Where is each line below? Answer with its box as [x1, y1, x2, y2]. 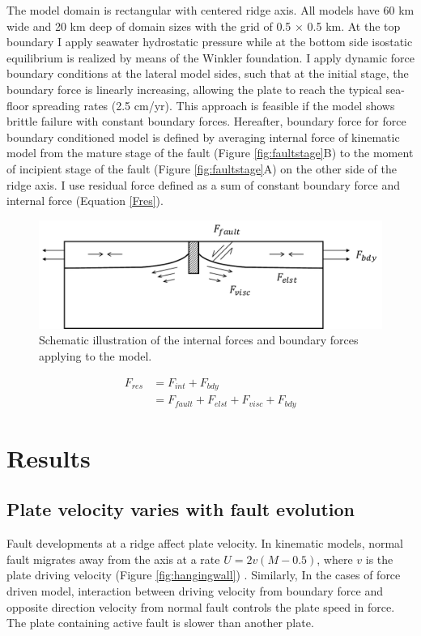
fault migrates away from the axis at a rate [6, 550, 220, 567]
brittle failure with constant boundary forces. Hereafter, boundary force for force [6, 113, 406, 130]
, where [317, 550, 353, 567]
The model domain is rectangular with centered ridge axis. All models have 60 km [6, 2, 415, 18]
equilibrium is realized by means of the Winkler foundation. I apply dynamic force [6, 49, 415, 66]
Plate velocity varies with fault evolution [6, 497, 355, 522]
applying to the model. [39, 348, 152, 365]
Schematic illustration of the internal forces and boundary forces [39, 331, 359, 348]
